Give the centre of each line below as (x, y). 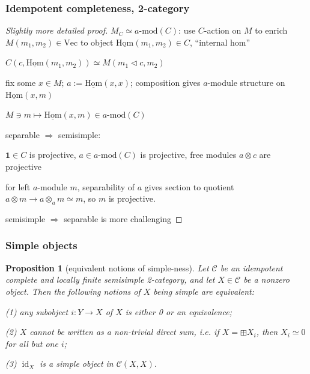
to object (97, 42)
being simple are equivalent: (204, 291)
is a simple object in (76, 363)
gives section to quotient (189, 186)
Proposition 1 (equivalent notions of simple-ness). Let (107, 267)
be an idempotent (251, 267)
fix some (21, 82)
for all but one (32, 343)
